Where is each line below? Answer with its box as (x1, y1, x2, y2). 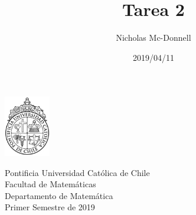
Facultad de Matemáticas (5, 178, 96, 190)
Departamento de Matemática (5, 189, 113, 201)
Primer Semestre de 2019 (5, 201, 95, 213)
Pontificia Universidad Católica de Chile (5, 166, 150, 178)
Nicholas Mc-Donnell (116, 31, 191, 44)
